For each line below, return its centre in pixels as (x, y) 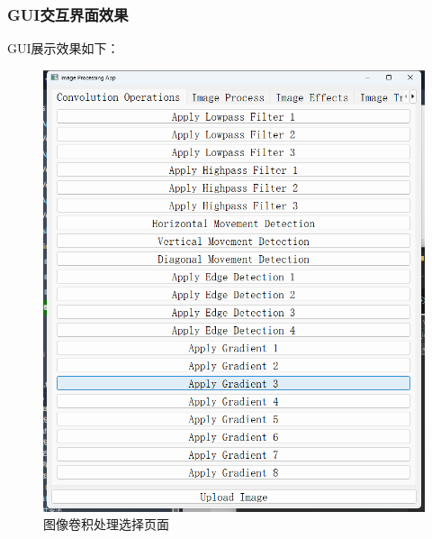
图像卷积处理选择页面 (106, 524)
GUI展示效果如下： (63, 48)
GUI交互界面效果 (68, 14)
